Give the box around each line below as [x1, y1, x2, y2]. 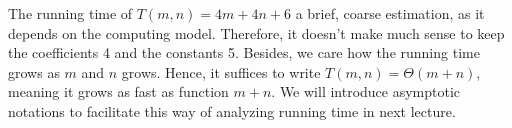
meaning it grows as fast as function [8, 81, 229, 102]
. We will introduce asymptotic [271, 81, 461, 102]
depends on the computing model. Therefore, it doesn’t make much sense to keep [8, 22, 505, 43]
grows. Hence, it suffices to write [121, 61, 321, 82]
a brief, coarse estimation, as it [295, 3, 485, 23]
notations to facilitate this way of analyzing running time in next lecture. [8, 100, 456, 121]
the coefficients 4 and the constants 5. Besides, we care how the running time [8, 42, 480, 63]
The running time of [8, 3, 133, 23]
